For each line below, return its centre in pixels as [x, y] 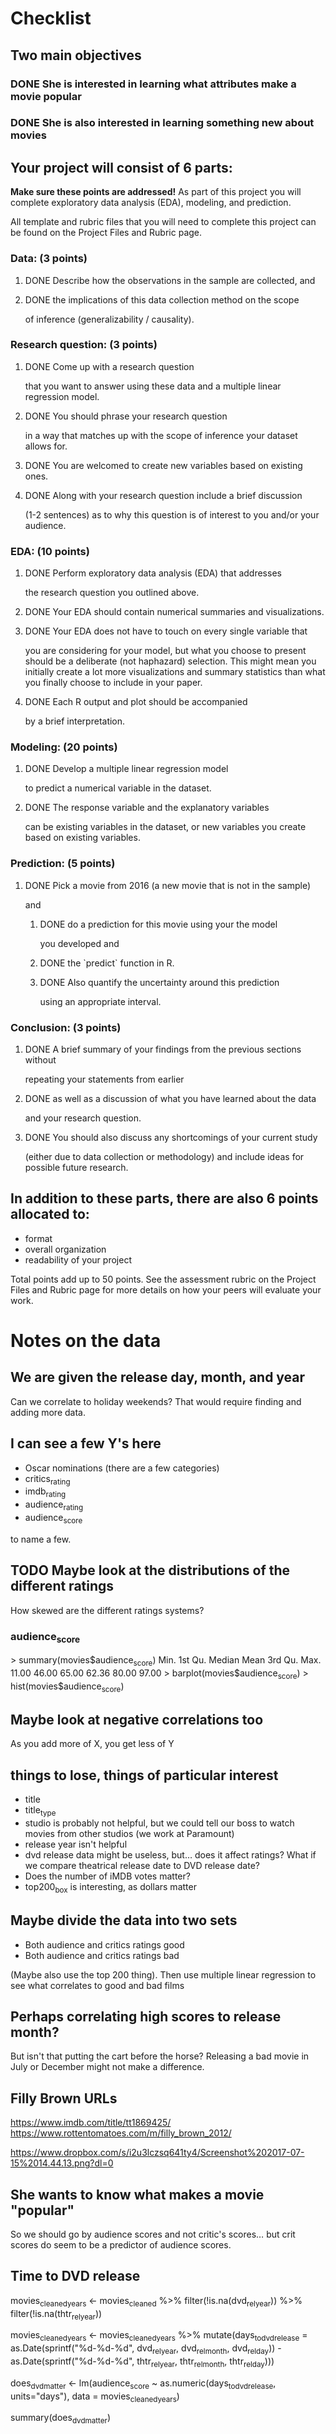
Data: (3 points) [49, 259]
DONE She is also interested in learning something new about [162, 123]
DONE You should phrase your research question [126, 416]
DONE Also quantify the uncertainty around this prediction [159, 982]
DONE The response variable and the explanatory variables [147, 808]
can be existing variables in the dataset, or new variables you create [165, 827]
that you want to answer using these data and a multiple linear [153, 386]
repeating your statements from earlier [104, 1079]
